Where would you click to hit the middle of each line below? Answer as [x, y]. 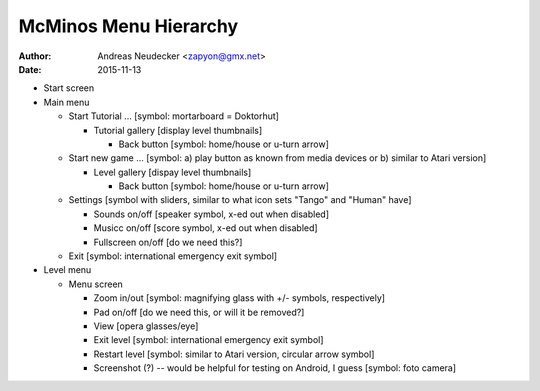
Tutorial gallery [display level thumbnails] [178, 130]
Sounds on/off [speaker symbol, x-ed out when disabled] [211, 214]
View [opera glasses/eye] [146, 326]
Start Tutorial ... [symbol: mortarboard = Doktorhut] [174, 116]
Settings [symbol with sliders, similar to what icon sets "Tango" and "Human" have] [240, 200]
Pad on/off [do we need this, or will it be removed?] [199, 312]
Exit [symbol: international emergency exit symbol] [173, 256]
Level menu [67, 270]
